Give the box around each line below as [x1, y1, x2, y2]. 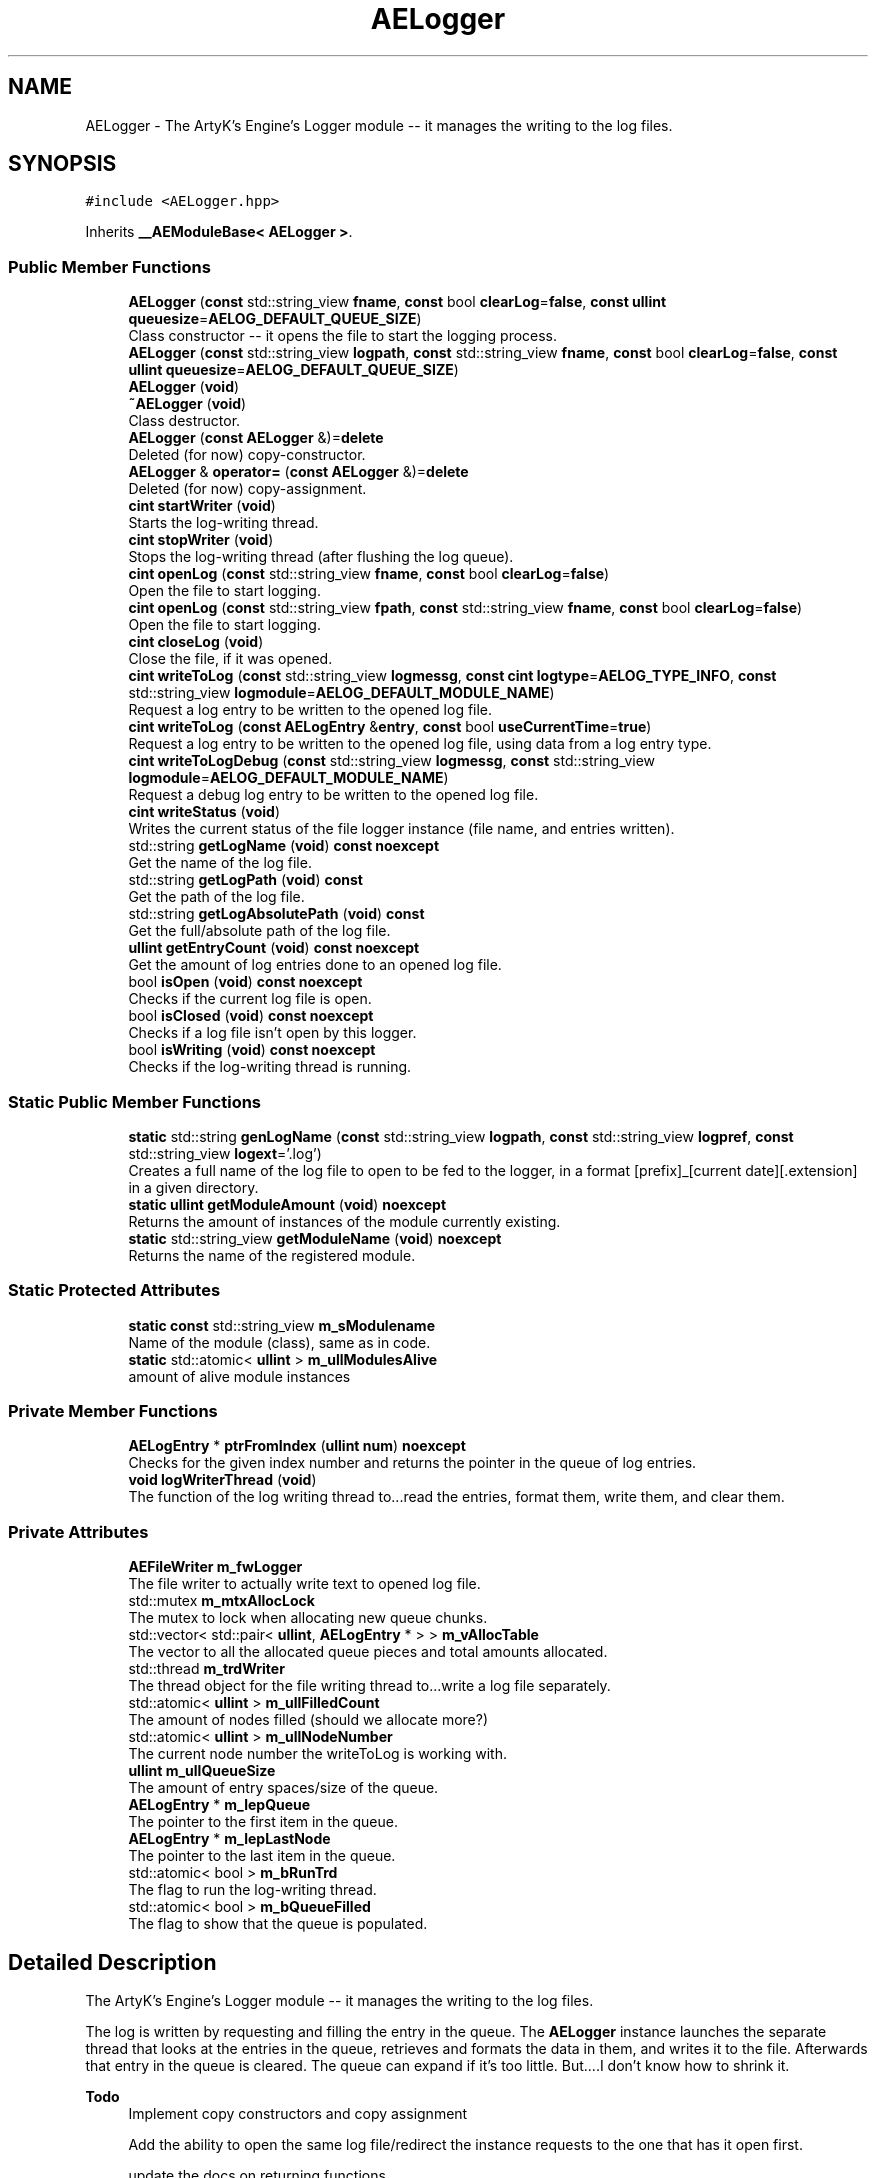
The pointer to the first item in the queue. [128, 1813, 398, 1831]
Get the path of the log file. [128, 888, 305, 906]
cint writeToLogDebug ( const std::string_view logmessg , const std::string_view [128, 752, 656, 770]
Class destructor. [128, 412, 241, 430]
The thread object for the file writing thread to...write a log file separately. [128, 1677, 611, 1695]
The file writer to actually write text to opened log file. [128, 1575, 481, 1593]
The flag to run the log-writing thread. [128, 1881, 377, 1899]
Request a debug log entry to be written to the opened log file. [128, 786, 539, 804]
